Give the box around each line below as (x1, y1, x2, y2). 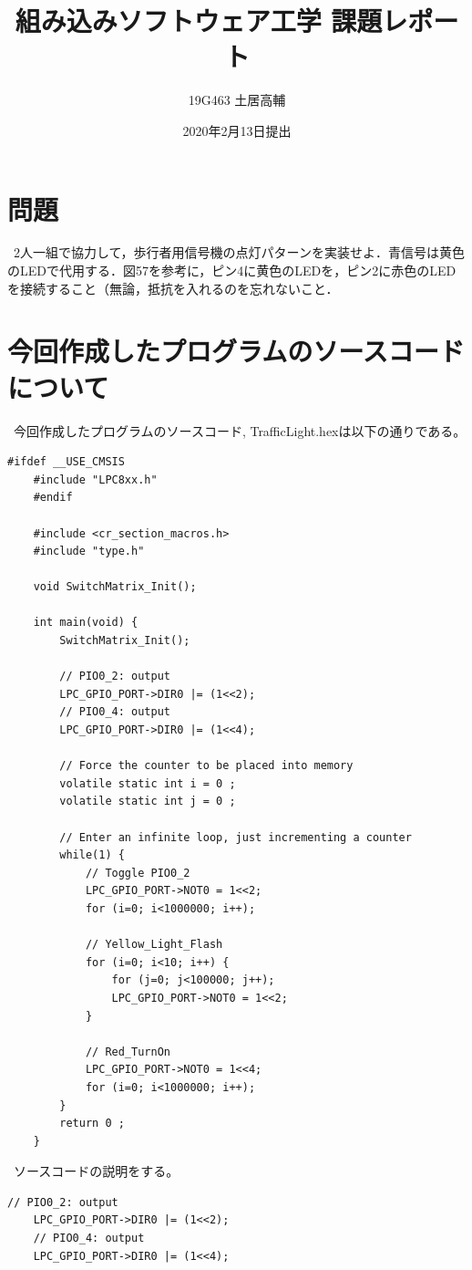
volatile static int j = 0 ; (59, 795, 236, 808)
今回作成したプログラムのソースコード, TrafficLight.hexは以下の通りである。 (13, 421, 467, 440)
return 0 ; (59, 1117, 125, 1130)
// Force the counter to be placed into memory (59, 759, 354, 773)
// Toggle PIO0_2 (85, 866, 190, 880)
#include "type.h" (33, 545, 145, 558)
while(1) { (59, 848, 125, 862)
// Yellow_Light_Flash (85, 938, 223, 952)
